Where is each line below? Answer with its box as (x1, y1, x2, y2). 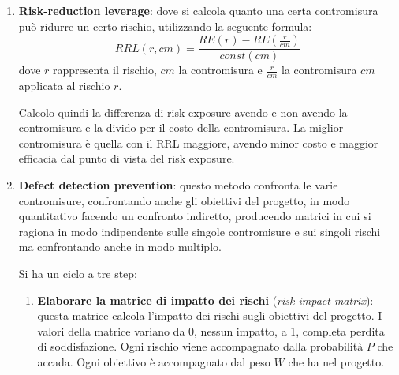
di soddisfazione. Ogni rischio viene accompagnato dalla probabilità (37, 338, 364, 354)
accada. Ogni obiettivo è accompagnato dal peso (37, 353, 270, 369)
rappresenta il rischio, (53, 62, 157, 78)
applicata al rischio (18, 77, 110, 94)
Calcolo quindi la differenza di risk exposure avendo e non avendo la (18, 103, 348, 120)
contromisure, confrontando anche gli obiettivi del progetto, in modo (18, 192, 350, 208)
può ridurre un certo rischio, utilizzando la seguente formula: (18, 17, 312, 34)
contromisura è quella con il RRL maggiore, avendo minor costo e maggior (18, 134, 378, 151)
